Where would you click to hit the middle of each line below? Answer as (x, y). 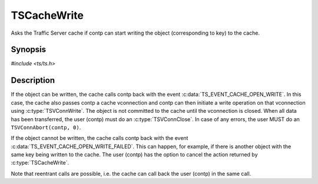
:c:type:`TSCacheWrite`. (40, 163)
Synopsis (29, 50)
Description (33, 80)
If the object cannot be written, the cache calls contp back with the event (100, 138)
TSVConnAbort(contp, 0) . (46, 127)
